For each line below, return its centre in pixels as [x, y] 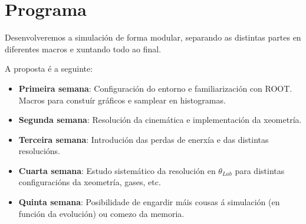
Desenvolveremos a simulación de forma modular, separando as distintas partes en [153, 37]
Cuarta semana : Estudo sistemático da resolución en [117, 170]
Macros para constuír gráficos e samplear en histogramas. [122, 100]
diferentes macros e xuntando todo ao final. [83, 49]
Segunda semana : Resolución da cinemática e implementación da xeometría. [160, 120]
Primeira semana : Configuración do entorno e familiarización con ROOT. [155, 88]
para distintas [260, 170]
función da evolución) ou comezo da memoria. [101, 213]
